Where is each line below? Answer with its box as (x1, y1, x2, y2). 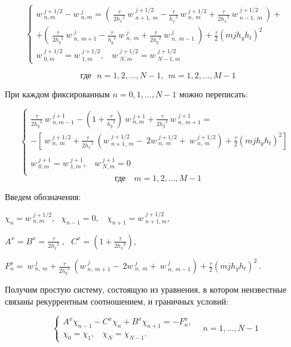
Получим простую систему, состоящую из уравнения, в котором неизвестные (5, 283, 287, 296)
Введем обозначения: (5, 191, 81, 203)
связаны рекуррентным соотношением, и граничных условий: (5, 294, 229, 307)
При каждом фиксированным (5, 87, 110, 100)
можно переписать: (179, 87, 248, 100)
